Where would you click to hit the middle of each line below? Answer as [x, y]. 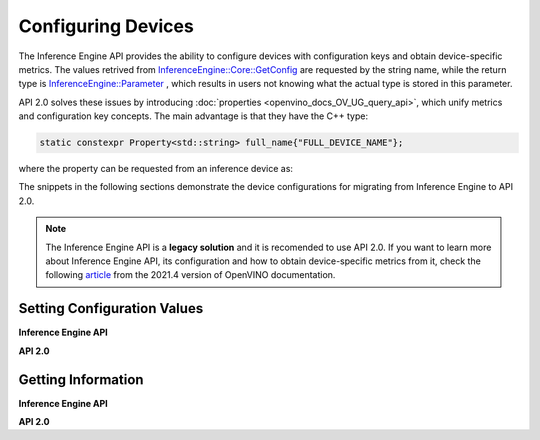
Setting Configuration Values [111, 308]
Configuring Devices [106, 26]
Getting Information [81, 379]
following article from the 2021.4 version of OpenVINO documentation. [190, 275]
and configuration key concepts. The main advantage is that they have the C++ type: [193, 116]
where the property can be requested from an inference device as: [156, 169]
